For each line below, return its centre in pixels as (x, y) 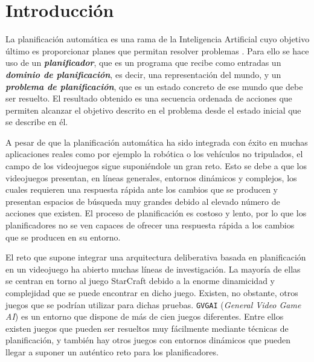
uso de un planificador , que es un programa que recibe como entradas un (143, 63)
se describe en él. (37, 122)
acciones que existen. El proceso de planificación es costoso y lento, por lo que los (156, 213)
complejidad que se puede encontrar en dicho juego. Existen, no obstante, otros (152, 293)
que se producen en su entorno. (63, 237)
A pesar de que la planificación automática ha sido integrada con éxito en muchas (157, 142)
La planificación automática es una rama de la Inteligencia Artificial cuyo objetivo (158, 39)
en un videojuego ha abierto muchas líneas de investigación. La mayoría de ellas (153, 269)
